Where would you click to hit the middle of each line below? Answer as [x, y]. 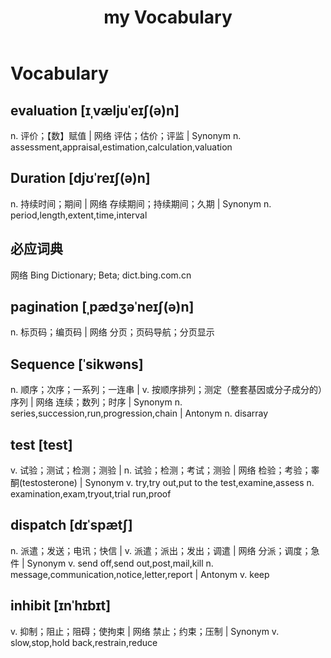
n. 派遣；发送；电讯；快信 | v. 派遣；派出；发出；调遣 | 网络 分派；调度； [161, 550]
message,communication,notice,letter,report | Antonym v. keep [140, 574]
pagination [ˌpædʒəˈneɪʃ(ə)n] [102, 307]
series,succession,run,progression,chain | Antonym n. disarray [139, 413]
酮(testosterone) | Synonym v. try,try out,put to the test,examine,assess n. [162, 483]
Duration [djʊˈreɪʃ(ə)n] [80, 178]
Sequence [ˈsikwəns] [77, 364]
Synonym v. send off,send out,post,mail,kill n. [120, 563]
